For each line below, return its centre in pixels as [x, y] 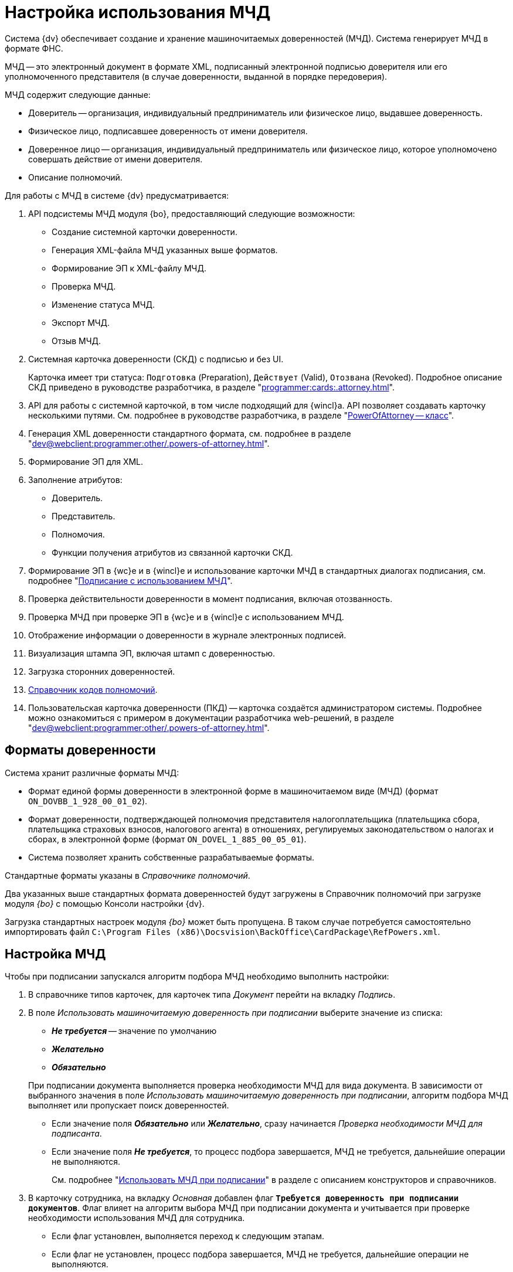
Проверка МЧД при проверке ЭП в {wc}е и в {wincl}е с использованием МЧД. [186, 617]
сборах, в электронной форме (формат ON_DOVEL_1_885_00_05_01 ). [167, 839]
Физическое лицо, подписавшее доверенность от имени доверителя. [168, 131]
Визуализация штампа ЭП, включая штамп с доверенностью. [152, 653]
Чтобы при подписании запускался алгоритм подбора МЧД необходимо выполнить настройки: [197, 977]
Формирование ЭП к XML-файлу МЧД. [129, 268]
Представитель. [84, 516]
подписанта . [77, 1134]
